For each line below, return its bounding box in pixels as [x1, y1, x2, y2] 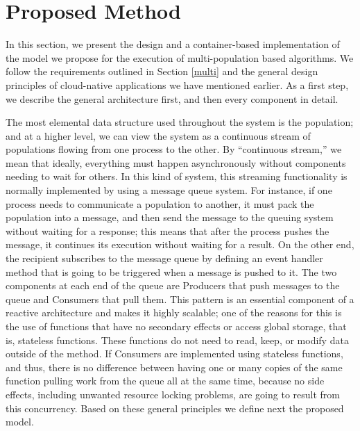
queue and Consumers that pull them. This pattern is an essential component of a [6, 291, 354, 306]
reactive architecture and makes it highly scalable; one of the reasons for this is [6, 305, 342, 320]
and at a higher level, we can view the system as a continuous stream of [6, 128, 311, 143]
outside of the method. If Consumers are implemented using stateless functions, [6, 346, 343, 361]
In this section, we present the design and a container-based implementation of [6, 37, 340, 51]
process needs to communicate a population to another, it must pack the [6, 196, 314, 211]
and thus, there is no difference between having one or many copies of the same [6, 359, 343, 374]
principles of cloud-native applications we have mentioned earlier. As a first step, [6, 77, 349, 92]
